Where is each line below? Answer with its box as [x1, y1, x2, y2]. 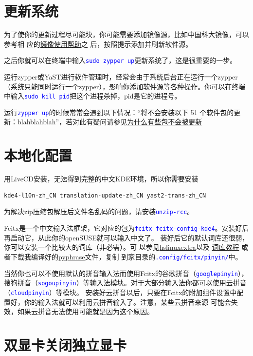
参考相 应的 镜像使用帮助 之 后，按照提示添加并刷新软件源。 [4, 39, 193, 49]
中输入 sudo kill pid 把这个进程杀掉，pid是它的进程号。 [4, 91, 181, 101]
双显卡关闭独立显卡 [4, 335, 127, 355]
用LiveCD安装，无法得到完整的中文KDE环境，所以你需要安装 [4, 174, 199, 184]
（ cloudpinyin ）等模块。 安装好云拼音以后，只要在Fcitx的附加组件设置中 [4, 287, 237, 297]
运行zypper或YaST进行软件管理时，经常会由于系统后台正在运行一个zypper [4, 71, 238, 81]
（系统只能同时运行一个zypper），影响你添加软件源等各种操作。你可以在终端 [4, 81, 246, 91]
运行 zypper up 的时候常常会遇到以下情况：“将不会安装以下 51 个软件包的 [4, 107, 234, 117]
